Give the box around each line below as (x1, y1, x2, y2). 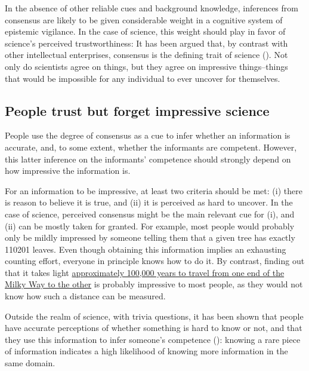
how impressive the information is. (5, 164, 131, 177)
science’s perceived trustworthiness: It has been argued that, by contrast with (5, 36, 288, 49)
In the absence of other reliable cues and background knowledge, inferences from (5, 2, 298, 14)
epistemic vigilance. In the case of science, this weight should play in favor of (5, 25, 286, 38)
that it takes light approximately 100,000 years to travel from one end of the (5, 266, 285, 278)
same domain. (5, 357, 55, 369)
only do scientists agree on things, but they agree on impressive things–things (5, 60, 288, 72)
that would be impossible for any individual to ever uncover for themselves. (5, 72, 280, 84)
